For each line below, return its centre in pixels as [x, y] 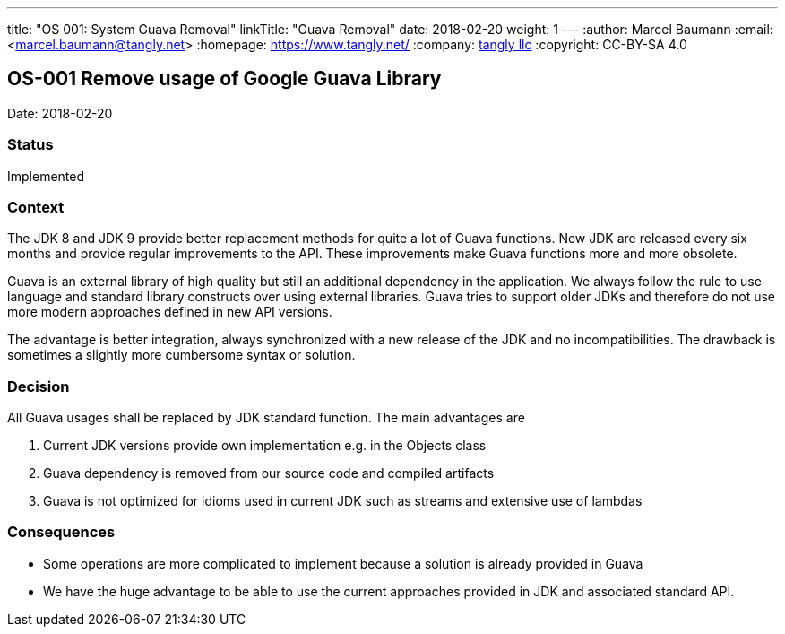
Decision [39, 386]
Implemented [46, 176]
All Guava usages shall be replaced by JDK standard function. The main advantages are [266, 418]
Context [36, 207]
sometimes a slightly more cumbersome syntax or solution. [181, 355]
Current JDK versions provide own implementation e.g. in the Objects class [265, 446]
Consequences [61, 532]
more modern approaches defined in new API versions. [170, 312]
